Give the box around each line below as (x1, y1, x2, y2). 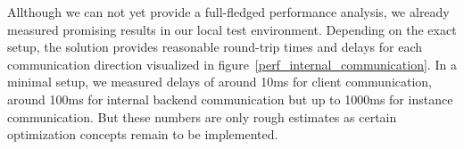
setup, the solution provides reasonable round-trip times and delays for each (7, 37, 423, 56)
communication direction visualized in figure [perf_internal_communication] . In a (7, 54, 457, 73)
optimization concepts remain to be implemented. (7, 125, 278, 144)
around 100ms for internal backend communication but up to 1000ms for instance (7, 89, 453, 108)
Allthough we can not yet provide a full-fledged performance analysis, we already (7, 3, 450, 21)
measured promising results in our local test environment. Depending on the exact (7, 20, 457, 38)
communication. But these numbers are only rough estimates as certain (7, 107, 397, 126)
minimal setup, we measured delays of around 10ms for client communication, (7, 72, 433, 91)
